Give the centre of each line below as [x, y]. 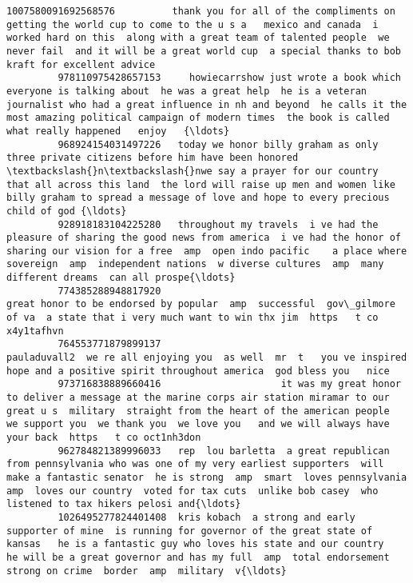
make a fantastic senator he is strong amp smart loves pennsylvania [207, 477]
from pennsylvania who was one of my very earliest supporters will [195, 464]
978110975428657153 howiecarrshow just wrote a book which [229, 78]
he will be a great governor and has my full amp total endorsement [198, 557]
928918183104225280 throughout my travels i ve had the [218, 224]
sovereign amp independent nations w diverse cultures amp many [195, 264]
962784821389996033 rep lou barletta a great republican [224, 451]
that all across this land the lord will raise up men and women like [201, 184]
